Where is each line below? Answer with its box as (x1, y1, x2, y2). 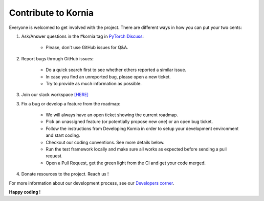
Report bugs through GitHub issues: (21, 55, 94, 61)
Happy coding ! (9, 189, 41, 195)
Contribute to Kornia (9, 7, 94, 18)
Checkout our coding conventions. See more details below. (45, 139, 165, 145)
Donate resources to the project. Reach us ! (21, 171, 109, 177)
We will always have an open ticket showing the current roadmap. (45, 112, 178, 118)
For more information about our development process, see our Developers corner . (9, 180, 175, 186)
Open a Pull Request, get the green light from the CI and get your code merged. (45, 160, 206, 166)
